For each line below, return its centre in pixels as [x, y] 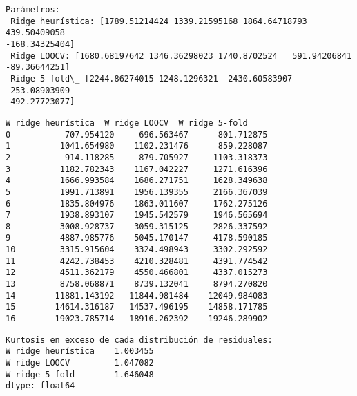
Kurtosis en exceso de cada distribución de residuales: [139, 340]
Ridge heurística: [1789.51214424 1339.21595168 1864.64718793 [159, 21]
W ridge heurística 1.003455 [80, 351]
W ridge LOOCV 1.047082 [80, 363]
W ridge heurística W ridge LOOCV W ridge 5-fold [127, 123]
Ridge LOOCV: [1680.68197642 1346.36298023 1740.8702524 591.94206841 [181, 56]
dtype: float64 [40, 386]
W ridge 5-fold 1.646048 [80, 374]
